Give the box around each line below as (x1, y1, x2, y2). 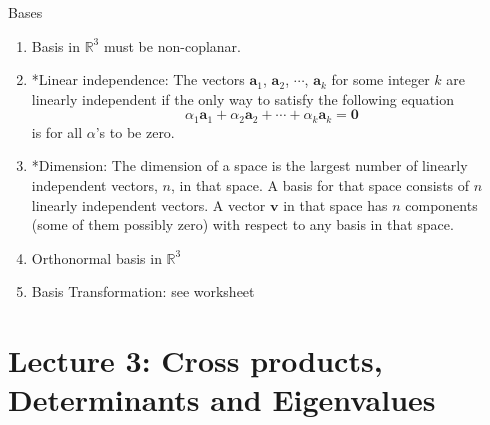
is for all (31, 121, 83, 142)
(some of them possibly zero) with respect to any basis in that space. (31, 214, 454, 235)
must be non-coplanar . (103, 35, 241, 56)
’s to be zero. (95, 121, 175, 142)
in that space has (283, 194, 388, 215)
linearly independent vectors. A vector (31, 194, 266, 215)
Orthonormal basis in (31, 247, 162, 268)
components (405, 194, 478, 215)
